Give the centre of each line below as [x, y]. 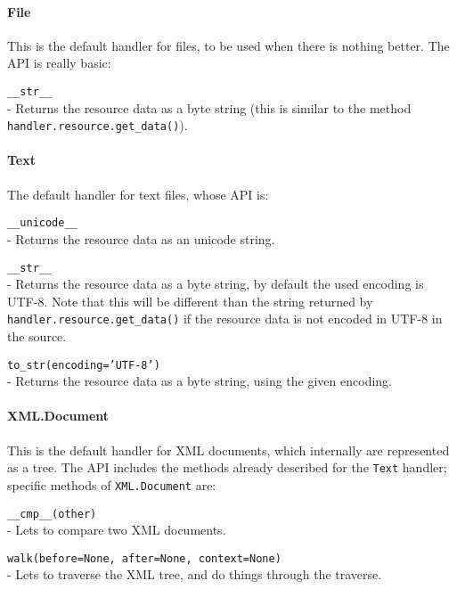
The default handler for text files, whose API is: [138, 194]
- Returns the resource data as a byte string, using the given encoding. [200, 381]
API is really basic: [59, 63]
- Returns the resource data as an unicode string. [141, 238]
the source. [37, 336]
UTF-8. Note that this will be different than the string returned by [190, 301]
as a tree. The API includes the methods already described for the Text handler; [227, 467]
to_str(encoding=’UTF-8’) [84, 365]
